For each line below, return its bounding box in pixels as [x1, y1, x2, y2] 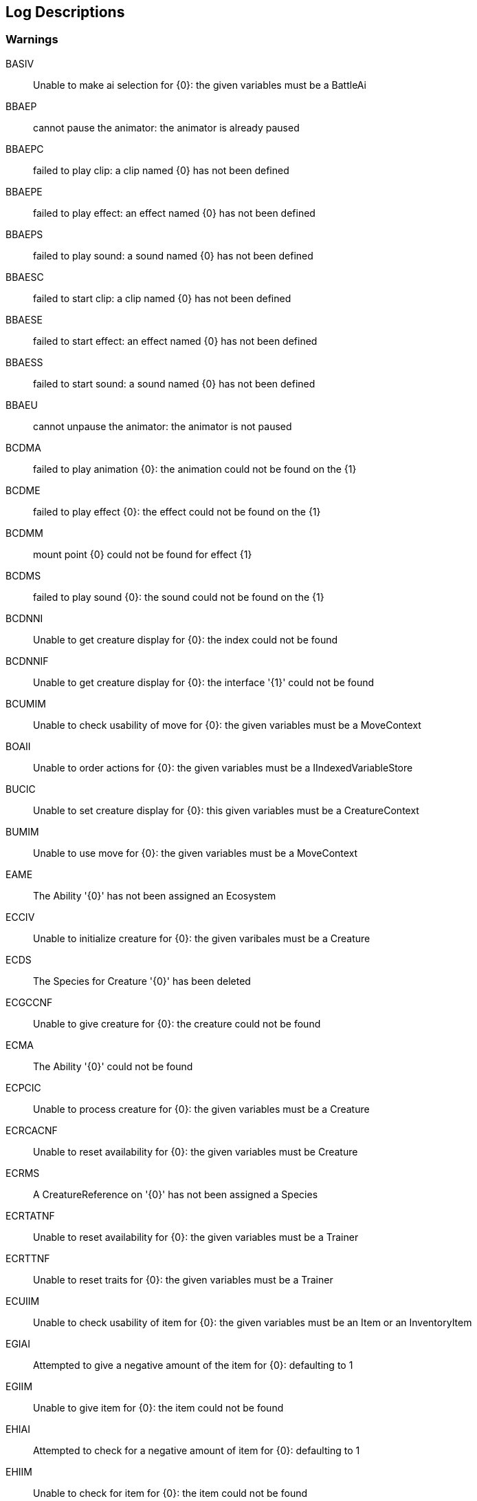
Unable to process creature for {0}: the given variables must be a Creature [33, 1103, 370, 1115]
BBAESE [5, 313, 43, 326]
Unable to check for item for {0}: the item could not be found [33, 1487, 307, 1499]
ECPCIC [5, 1081, 41, 1094]
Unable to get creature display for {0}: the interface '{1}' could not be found [33, 676, 375, 688]
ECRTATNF [5, 1209, 55, 1222]
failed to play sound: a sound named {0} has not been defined [33, 249, 313, 262]
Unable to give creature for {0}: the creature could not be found [33, 1017, 321, 1030]
